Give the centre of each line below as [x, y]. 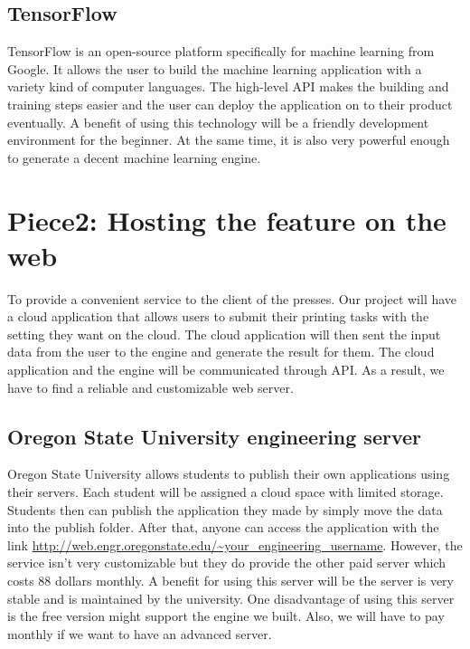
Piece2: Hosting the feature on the [227, 220]
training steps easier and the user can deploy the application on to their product [230, 104]
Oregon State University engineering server [215, 436]
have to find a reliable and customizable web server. [150, 387]
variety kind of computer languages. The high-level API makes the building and [228, 86]
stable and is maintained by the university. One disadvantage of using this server [231, 598]
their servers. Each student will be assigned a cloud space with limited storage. [226, 492]
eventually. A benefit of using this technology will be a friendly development [218, 122]
